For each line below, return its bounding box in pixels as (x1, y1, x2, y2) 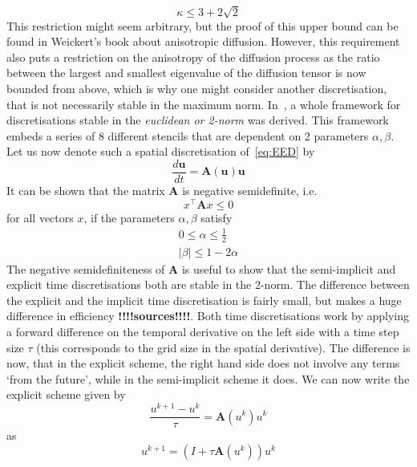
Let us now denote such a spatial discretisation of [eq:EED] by (6, 143, 315, 160)
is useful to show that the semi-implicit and (181, 260, 396, 277)
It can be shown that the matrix (6, 181, 165, 198)
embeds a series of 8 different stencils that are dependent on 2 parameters (6, 127, 369, 144)
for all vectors (6, 209, 74, 225)
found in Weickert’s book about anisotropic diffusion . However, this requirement (6, 33, 400, 50)
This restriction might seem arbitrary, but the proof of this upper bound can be (6, 17, 399, 34)
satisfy (200, 209, 233, 225)
